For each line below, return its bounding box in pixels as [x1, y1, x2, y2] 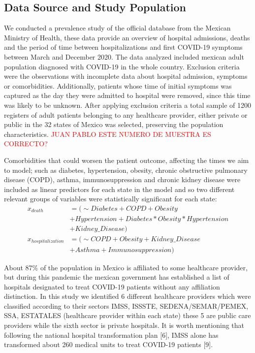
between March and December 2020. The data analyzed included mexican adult [4, 51, 244, 62]
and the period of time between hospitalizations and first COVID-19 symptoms [4, 42, 243, 52]
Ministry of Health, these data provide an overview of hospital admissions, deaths [4, 32, 250, 42]
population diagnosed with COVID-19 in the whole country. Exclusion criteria [4, 61, 240, 71]
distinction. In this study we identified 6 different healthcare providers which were [4, 291, 251, 301]
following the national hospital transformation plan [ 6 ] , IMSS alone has [4, 329, 219, 340]
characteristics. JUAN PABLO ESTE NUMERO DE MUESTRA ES [4, 128, 211, 139]
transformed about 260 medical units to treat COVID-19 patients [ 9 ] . [4, 339, 213, 350]
